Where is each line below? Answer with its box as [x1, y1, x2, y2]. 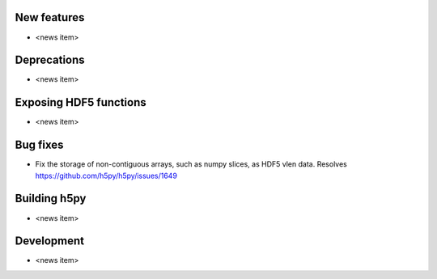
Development [15, 235, 85, 248]
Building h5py [15, 192, 87, 205]
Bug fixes [15, 138, 64, 152]
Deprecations [15, 53, 85, 67]
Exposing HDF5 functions [15, 95, 146, 109]
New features [15, 11, 85, 24]
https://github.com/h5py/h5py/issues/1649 [35, 171, 178, 180]
